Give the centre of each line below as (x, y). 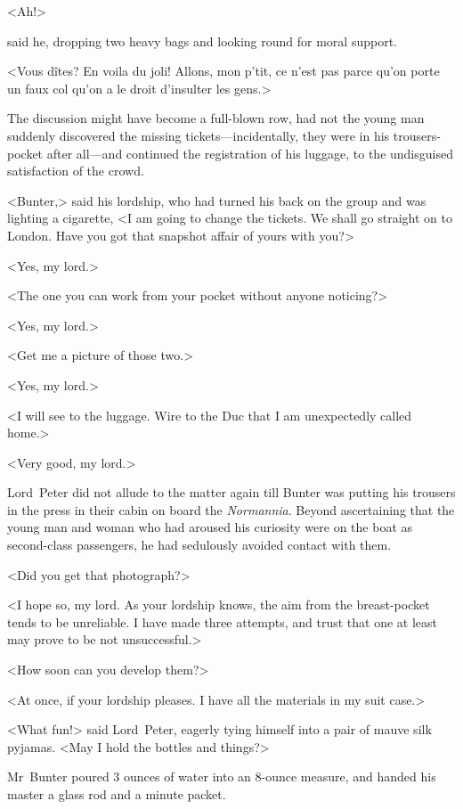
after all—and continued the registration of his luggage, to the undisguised (250, 153)
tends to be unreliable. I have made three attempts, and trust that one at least (223, 621)
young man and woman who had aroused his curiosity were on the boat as (210, 527)
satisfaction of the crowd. (76, 171)
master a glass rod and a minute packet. (117, 794)
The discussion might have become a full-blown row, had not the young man (216, 118)
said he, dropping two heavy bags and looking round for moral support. (203, 41)
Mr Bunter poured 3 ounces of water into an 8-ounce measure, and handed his (222, 776)
